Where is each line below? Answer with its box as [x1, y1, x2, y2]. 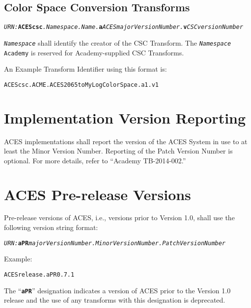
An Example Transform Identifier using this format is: [4, 64, 167, 74]
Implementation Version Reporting [4, 107, 246, 128]
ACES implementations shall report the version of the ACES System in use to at [4, 136, 248, 146]
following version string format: [4, 222, 98, 232]
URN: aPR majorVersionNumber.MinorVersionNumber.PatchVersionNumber [4, 239, 226, 247]
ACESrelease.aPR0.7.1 [4, 271, 75, 278]
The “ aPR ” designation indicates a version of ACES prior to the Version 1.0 [4, 285, 231, 295]
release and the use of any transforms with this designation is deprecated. [4, 295, 225, 305]
